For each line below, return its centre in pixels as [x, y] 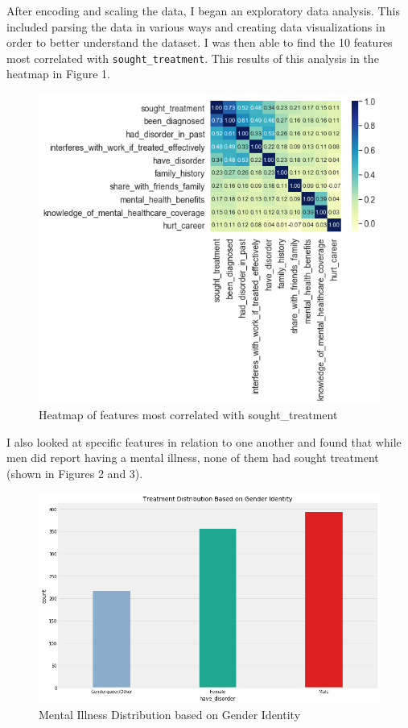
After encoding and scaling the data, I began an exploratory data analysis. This [203, 10]
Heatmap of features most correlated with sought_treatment [188, 415]
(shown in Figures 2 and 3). [75, 473]
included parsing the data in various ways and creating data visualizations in [196, 26]
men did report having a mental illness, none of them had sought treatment [193, 458]
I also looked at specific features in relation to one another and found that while [204, 441]
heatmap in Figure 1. [58, 74]
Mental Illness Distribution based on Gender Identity [170, 715]
